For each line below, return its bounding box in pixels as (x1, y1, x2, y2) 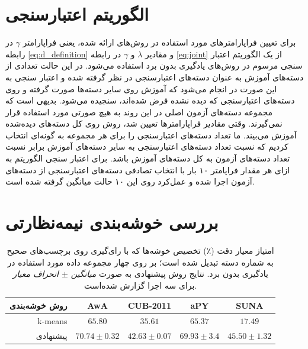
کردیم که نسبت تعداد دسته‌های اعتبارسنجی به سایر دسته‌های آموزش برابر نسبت (5, 140, 288, 153)
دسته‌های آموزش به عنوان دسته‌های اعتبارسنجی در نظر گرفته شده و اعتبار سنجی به (5, 70, 304, 83)
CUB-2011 (127, 299, 171, 312)
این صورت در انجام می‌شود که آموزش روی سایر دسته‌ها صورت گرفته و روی (5, 82, 277, 95)
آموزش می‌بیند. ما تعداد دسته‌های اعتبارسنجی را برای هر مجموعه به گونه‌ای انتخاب (5, 128, 297, 141)
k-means (37, 315, 68, 327)
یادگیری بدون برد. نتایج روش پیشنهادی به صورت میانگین (70, 267, 268, 280)
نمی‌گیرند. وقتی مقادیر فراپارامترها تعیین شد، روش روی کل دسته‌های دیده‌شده (5, 117, 283, 130)
